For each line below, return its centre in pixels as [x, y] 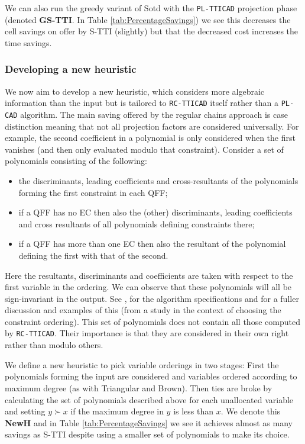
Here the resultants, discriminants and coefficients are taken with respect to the [149, 275]
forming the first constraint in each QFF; [93, 192]
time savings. [28, 42]
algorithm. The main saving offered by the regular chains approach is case [154, 114]
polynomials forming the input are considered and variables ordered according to [151, 376]
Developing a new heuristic [71, 69]
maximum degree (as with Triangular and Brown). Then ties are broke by [139, 387]
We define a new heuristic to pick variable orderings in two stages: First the [142, 364]
